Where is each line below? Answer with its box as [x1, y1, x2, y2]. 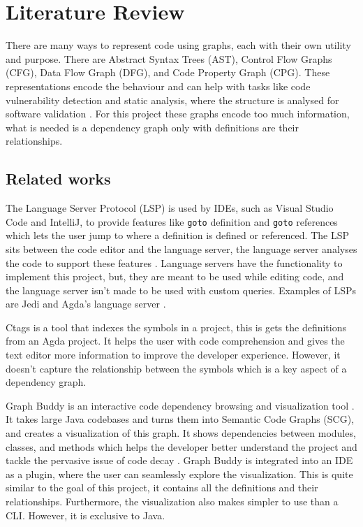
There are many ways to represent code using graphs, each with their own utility [6, 38, 351, 52]
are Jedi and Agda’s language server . [6, 296, 166, 311]
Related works [6, 168, 111, 189]
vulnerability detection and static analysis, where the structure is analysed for [6, 92, 339, 107]
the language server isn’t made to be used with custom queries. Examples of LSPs [6, 282, 357, 297]
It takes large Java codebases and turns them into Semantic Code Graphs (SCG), [6, 412, 355, 426]
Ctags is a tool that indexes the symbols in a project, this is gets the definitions [6, 319, 346, 334]
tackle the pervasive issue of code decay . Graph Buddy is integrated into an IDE [6, 453, 353, 468]
